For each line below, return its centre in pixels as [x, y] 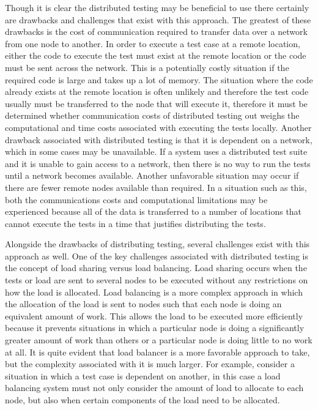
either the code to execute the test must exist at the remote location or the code [156, 55]
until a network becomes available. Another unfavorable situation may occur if [152, 175]
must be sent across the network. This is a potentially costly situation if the [147, 67]
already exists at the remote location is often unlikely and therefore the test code [157, 91]
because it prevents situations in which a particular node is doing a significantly [155, 328]
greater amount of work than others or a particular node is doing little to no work [159, 340]
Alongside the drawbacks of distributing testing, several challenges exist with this [157, 244]
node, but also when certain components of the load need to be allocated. [142, 400]
